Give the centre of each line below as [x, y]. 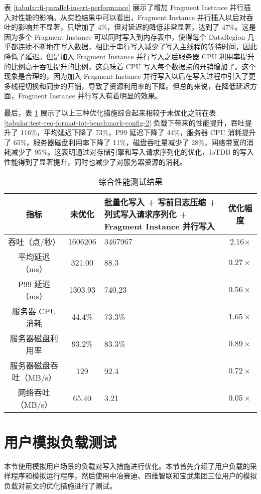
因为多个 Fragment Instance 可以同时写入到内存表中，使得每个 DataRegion [125, 36]
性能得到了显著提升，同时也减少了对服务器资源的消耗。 [95, 161]
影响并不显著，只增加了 [56, 27]
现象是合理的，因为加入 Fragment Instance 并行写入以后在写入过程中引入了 [126, 76]
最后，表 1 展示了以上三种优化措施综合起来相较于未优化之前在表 [110, 112]
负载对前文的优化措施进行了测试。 [60, 485]
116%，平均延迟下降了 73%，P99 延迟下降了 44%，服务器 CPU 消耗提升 [138, 132]
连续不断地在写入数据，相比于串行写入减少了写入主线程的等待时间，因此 [137, 46]
